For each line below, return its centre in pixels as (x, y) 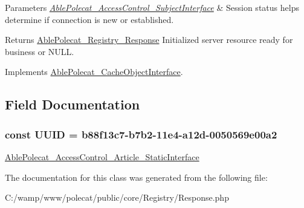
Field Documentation (73, 104)
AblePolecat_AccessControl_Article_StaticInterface (102, 156)
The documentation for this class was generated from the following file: (136, 177)
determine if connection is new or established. (89, 19)
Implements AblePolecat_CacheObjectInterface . (94, 72)
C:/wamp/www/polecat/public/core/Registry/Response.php (117, 197)
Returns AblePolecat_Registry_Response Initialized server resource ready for (149, 40)
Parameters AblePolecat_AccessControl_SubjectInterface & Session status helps (152, 7)
